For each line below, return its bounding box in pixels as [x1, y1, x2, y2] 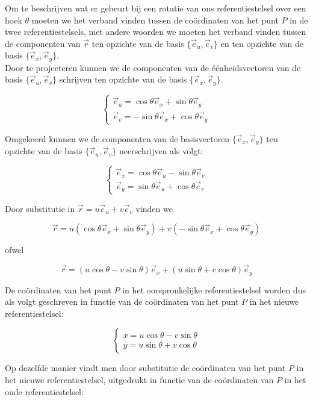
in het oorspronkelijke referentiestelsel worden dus [122, 283, 306, 296]
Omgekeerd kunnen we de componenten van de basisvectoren [5, 132, 230, 145]
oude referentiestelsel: [5, 385, 84, 398]
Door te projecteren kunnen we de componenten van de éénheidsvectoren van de [5, 61, 301, 73]
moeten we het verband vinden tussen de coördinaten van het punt [31, 13, 279, 26]
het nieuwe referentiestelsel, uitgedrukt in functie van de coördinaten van [5, 373, 274, 386]
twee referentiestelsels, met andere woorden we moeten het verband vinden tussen [5, 25, 306, 38]
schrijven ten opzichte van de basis [59, 73, 187, 86]
